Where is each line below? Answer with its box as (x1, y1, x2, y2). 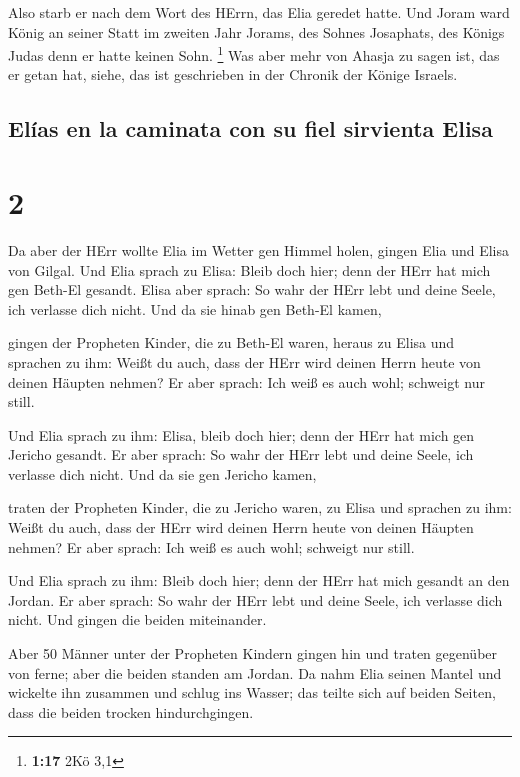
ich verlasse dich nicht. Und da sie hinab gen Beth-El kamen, (8, 298, 382, 319)
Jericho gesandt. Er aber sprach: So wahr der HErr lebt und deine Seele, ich (8, 444, 474, 465)
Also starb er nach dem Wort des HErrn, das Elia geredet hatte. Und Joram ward (8, 2, 510, 22)
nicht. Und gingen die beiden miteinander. (8, 609, 267, 630)
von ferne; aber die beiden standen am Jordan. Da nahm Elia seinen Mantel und (8, 662, 502, 683)
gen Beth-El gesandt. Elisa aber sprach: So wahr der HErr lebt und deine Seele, (8, 279, 496, 300)
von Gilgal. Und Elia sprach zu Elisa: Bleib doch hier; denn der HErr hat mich (8, 259, 491, 280)
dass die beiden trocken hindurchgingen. (8, 701, 254, 722)
